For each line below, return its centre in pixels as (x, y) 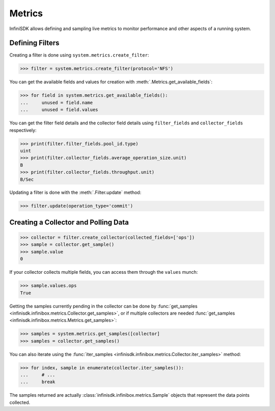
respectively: (23, 130)
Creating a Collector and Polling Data (69, 222)
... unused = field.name (57, 102)
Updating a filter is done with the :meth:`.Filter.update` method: (75, 192)
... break (38, 382)
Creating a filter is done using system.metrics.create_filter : (79, 55)
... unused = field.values (59, 110)
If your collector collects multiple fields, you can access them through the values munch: (104, 272)
